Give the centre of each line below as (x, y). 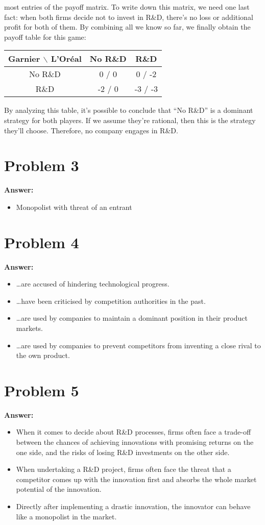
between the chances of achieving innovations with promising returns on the (135, 442)
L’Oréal (66, 59)
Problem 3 (42, 165)
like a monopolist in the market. (66, 516)
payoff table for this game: (45, 37)
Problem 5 (42, 390)
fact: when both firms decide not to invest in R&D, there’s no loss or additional (129, 17)
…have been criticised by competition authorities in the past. (111, 301)
